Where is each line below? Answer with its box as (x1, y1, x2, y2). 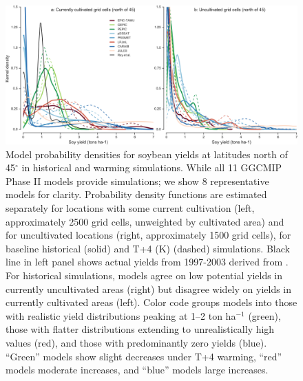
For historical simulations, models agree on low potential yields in (6, 268, 283, 282)
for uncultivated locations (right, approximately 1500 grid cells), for (6, 228, 291, 242)
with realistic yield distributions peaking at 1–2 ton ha (6, 308, 236, 323)
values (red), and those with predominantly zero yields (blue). (6, 335, 267, 349)
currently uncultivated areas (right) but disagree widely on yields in (6, 281, 292, 296)
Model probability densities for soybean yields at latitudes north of (6, 146, 288, 161)
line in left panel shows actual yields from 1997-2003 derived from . (6, 254, 289, 269)
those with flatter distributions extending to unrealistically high (6, 322, 275, 336)
